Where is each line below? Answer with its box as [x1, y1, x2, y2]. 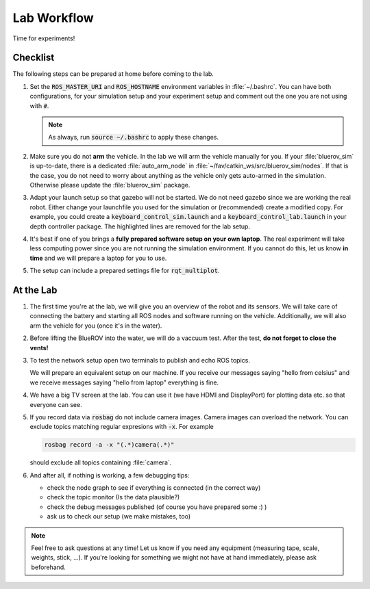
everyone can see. [29, 400, 82, 408]
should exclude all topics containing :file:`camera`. [29, 458, 172, 467]
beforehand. [31, 563, 66, 571]
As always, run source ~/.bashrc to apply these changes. [48, 133, 219, 142]
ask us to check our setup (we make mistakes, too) [47, 512, 191, 521]
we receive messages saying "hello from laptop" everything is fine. [29, 378, 219, 387]
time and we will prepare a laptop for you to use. [29, 254, 167, 262]
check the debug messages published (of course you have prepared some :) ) [47, 503, 267, 511]
